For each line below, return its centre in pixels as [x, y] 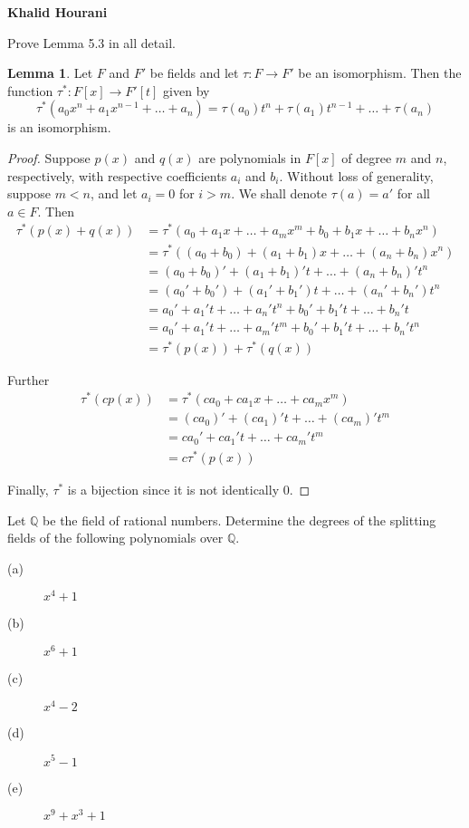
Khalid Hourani [57, 12]
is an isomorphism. [59, 127]
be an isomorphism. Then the [380, 73]
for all [413, 193]
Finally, [28, 490]
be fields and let [194, 73]
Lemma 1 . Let [50, 73]
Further [29, 379]
